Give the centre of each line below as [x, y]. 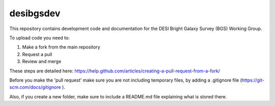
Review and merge [42, 62]
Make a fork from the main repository [61, 47]
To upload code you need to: [39, 38]
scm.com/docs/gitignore [35, 87]
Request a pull [37, 54]
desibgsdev [35, 13]
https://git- [253, 80]
